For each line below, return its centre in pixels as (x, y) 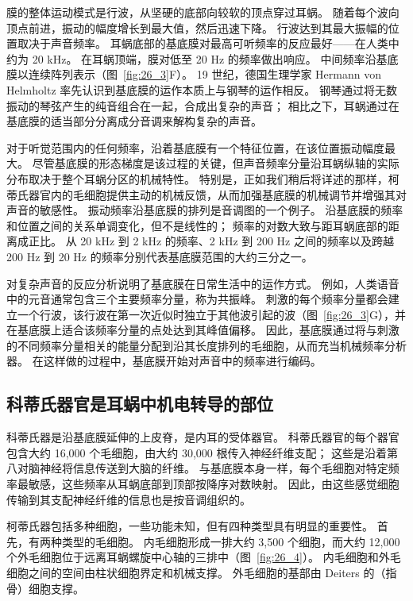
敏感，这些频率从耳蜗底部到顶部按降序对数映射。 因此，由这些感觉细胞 (214, 484)
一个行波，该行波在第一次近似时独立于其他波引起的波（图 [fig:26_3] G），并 (211, 314)
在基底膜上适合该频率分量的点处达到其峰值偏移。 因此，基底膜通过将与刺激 (203, 330)
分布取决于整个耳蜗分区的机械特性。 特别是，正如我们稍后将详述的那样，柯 (203, 178)
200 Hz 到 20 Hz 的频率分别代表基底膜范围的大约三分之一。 (160, 256)
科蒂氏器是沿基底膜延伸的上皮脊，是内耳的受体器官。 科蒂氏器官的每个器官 (203, 437)
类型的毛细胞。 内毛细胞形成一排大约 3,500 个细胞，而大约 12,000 (231, 541)
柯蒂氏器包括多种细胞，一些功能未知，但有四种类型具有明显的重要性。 (190, 526)
